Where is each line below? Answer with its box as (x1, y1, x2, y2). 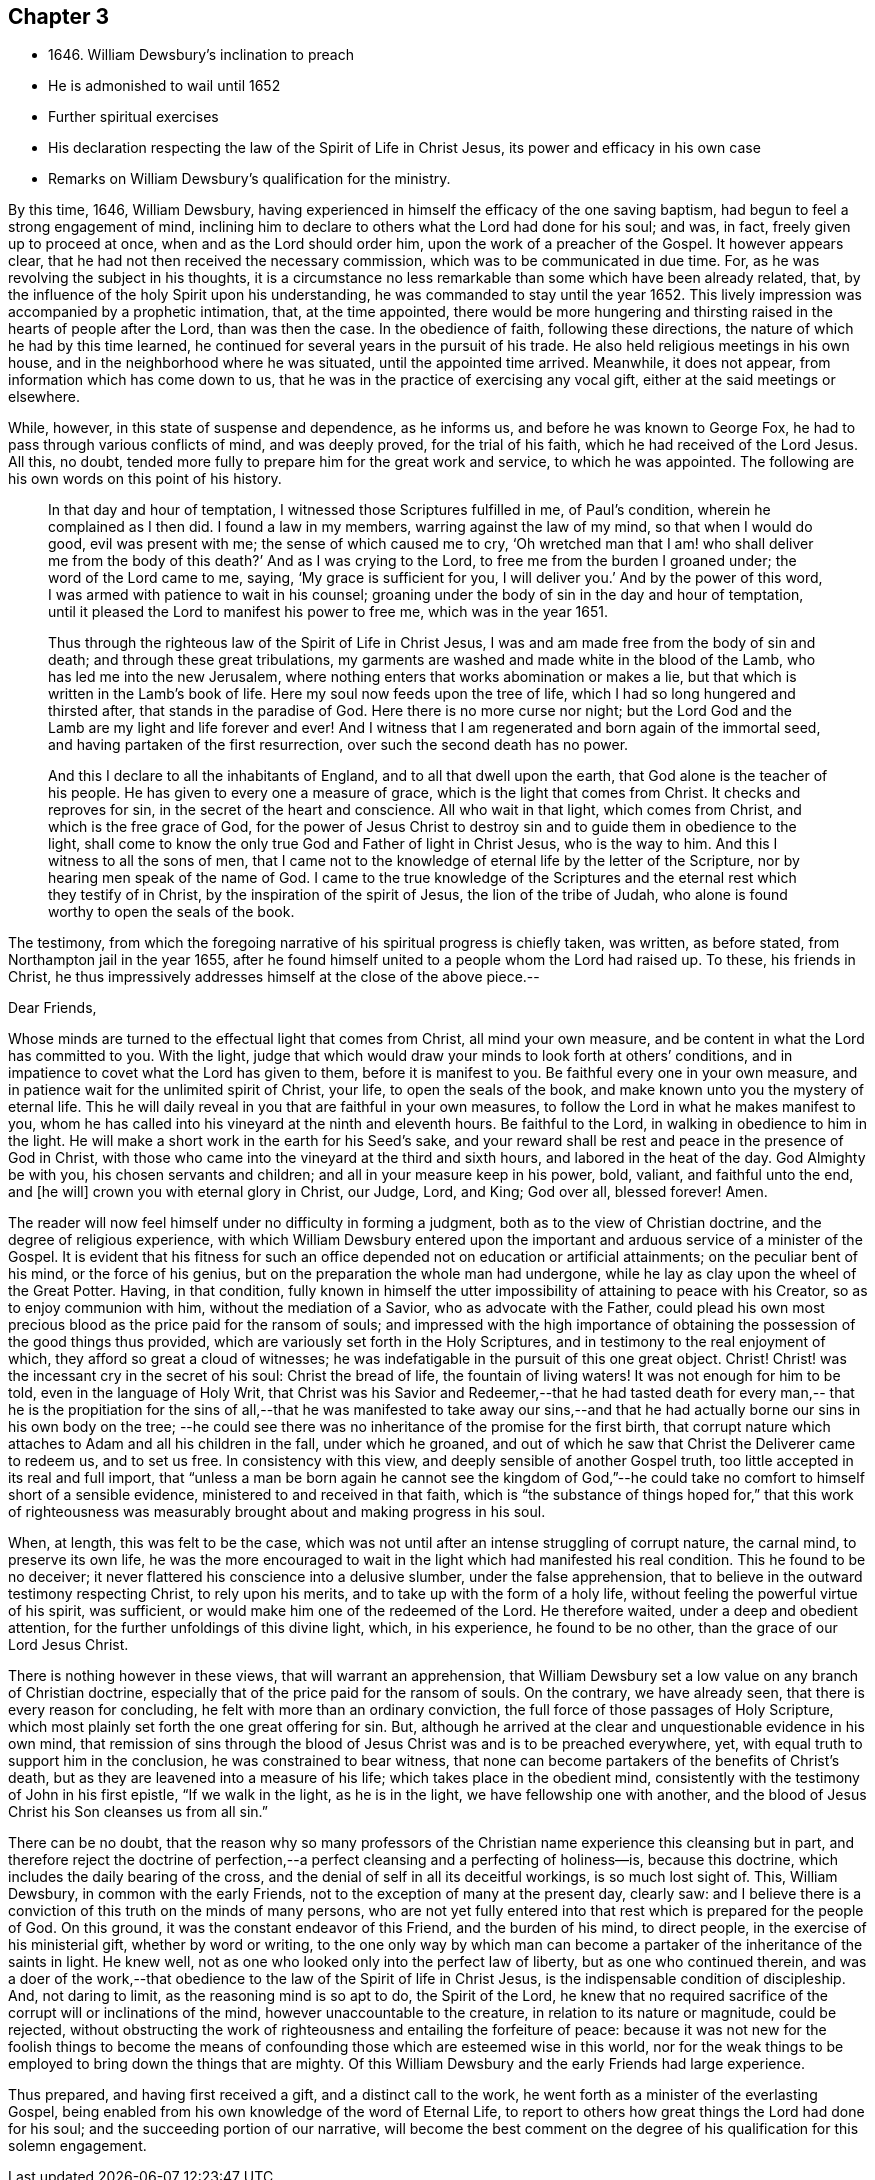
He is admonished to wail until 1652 (48, 77, 281, 95)
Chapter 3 (8, 4, 110, 29)
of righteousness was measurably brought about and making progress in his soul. (8, 1503, 546, 1521)
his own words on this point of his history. (8, 470, 282, 488)
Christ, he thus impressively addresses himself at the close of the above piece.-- (8, 968, 540, 986)
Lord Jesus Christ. (8, 1636, 129, 1654)
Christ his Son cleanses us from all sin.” (8, 1803, 268, 1821)
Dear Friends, (8, 999, 97, 1017)
